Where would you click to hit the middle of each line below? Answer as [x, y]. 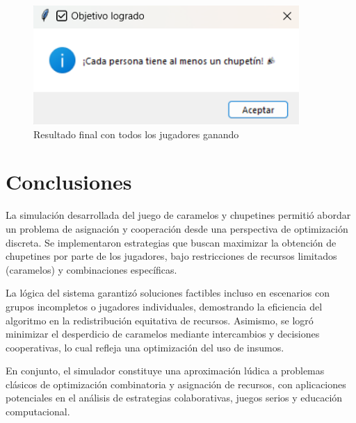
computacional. [38, 412]
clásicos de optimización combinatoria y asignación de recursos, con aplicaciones [176, 384]
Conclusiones [69, 182]
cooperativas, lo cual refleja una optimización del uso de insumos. [145, 347]
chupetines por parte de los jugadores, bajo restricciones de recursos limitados [171, 256]
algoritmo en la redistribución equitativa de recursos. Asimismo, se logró [160, 320]
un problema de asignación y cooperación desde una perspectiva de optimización [177, 228]
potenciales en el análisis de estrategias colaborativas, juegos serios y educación [174, 398]
